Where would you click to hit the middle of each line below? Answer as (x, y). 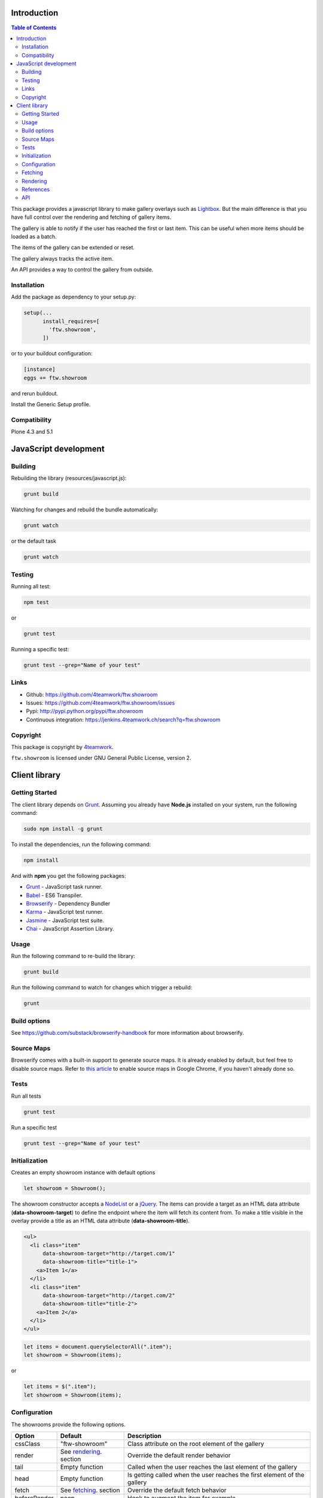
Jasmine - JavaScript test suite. (65, 920)
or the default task (34, 541)
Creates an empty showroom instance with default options (83, 1173)
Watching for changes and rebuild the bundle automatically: (85, 510)
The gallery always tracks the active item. (62, 258)
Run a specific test (34, 1127)
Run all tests (26, 1096)
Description (144, 1436)
